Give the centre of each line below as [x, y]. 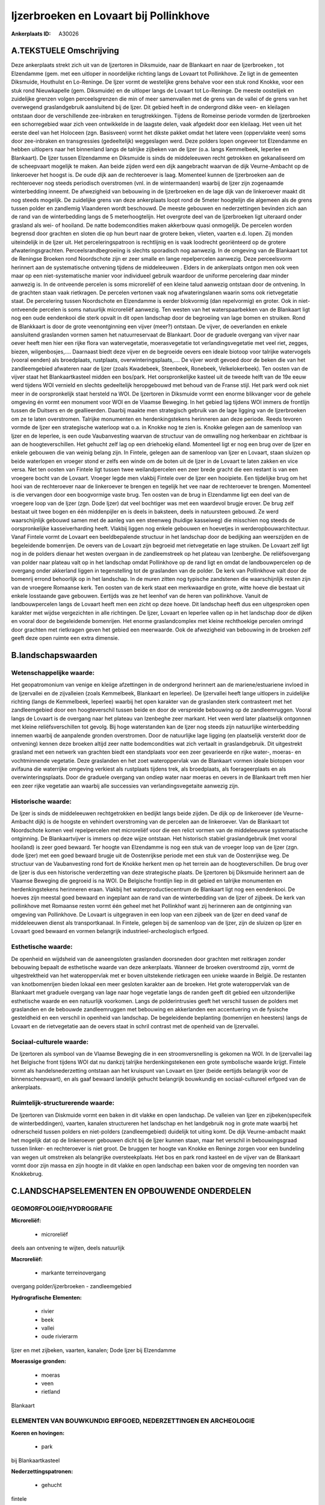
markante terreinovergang [74, 1273]
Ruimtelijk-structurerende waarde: [63, 1103]
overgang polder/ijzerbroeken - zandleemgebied [71, 1286]
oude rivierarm [60, 1336]
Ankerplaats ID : [31, 34]
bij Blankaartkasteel [36, 1460]
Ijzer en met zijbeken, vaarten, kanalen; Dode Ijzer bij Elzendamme [94, 1350]
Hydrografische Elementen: [47, 1297]
